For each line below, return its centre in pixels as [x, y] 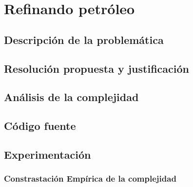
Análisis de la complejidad [71, 97]
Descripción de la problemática [84, 39]
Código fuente [40, 126]
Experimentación [48, 154]
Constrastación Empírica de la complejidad [90, 178]
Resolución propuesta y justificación [96, 68]
